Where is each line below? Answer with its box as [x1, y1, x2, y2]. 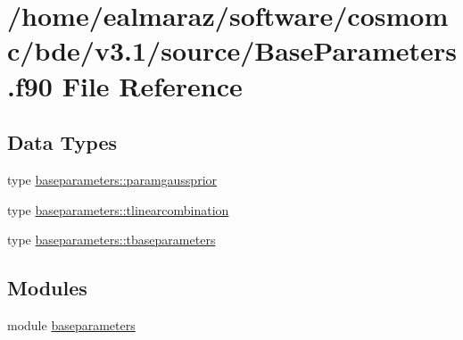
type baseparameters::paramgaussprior [7, 170, 218, 188]
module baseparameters [7, 315, 136, 334]
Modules [7, 274, 87, 302]
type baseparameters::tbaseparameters [7, 230, 216, 249]
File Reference [62, 67, 243, 104]
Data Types [7, 129, 117, 156]
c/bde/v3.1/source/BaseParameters [7, 32, 457, 69]
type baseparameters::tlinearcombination [7, 200, 229, 219]
